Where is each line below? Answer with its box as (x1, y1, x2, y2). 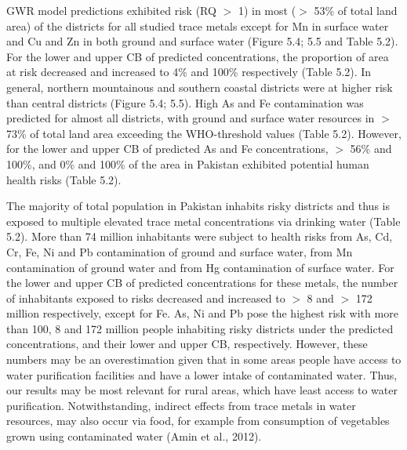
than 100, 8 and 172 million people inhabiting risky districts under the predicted (6, 320, 394, 336)
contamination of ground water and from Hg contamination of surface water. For (6, 259, 394, 275)
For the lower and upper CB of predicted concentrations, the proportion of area (6, 48, 389, 64)
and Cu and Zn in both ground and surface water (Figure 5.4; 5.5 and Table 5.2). (6, 33, 398, 49)
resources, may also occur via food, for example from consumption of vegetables (6, 412, 390, 429)
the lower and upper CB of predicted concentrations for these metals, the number (6, 274, 398, 291)
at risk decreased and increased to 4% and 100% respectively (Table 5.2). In (6, 64, 372, 80)
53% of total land (314, 2, 398, 18)
